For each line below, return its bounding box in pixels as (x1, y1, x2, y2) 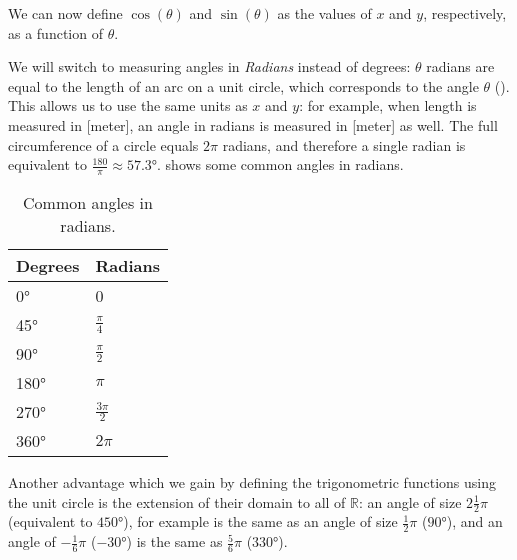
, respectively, (423, 3, 507, 23)
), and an (446, 511, 503, 532)
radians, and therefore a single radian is (222, 134, 466, 155)
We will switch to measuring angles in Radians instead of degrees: (8, 56, 411, 77)
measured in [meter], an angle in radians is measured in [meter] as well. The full (8, 114, 498, 135)
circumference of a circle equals (8, 134, 199, 155)
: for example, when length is (299, 95, 477, 116)
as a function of (8, 22, 103, 43)
